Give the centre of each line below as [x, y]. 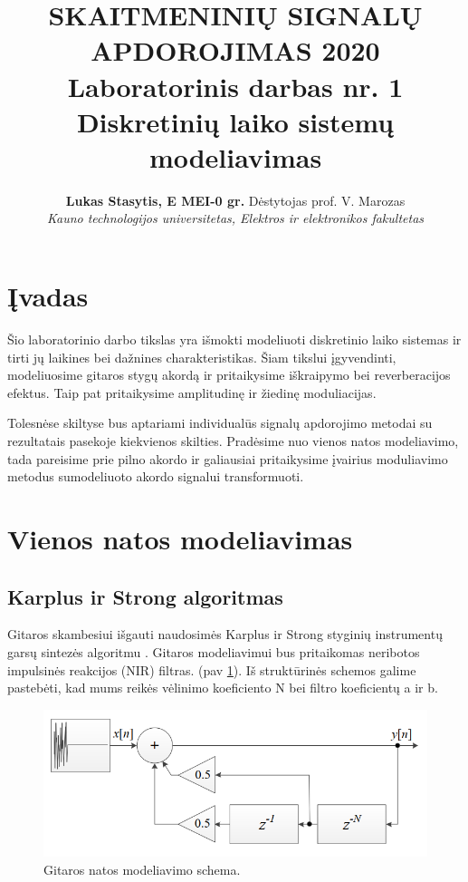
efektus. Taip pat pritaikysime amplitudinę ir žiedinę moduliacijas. [192, 392]
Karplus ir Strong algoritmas [145, 596]
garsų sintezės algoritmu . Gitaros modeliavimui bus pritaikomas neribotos [214, 651]
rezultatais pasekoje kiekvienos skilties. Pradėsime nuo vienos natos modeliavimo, [233, 440]
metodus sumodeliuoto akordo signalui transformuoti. [156, 476]
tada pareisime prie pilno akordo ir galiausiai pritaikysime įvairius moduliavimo [228, 458]
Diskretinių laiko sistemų [235, 121]
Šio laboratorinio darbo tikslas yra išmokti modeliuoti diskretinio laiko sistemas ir [234, 339]
